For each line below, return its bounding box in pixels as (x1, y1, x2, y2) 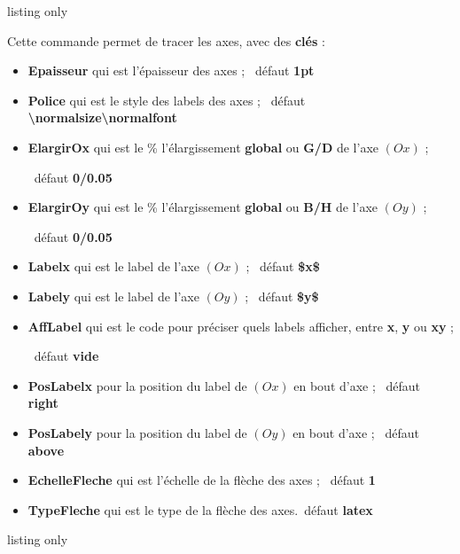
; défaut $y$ (245, 286, 319, 305)
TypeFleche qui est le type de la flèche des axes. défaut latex (27, 500, 373, 519)
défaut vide (34, 347, 99, 365)
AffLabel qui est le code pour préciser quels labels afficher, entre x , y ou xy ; (27, 316, 454, 335)
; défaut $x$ (246, 257, 320, 276)
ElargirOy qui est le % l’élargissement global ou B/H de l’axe (27, 198, 378, 216)
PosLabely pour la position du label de (27, 423, 247, 441)
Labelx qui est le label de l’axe (27, 257, 199, 276)
